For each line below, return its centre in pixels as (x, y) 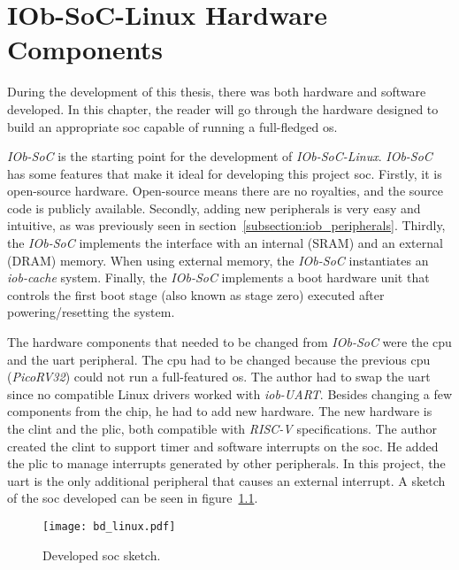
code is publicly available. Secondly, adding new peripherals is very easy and (214, 208)
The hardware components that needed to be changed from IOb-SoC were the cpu (229, 342)
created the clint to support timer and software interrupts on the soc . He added (223, 446)
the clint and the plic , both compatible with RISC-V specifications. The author (222, 428)
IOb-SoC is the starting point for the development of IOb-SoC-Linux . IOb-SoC (220, 156)
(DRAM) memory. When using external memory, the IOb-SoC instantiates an (218, 260)
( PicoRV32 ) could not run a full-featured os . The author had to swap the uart (219, 377)
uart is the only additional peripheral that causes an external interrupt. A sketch (226, 480)
